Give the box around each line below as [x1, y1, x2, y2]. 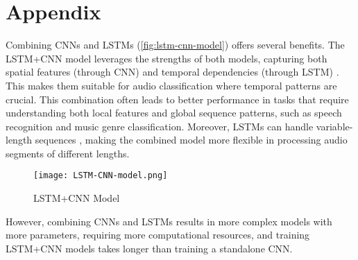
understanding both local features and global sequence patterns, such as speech [6, 105, 342, 120]
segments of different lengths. [6, 146, 130, 160]
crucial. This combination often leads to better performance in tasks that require [6, 92, 349, 106]
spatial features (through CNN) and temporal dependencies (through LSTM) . [6, 64, 339, 79]
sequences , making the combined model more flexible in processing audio [35, 132, 348, 147]
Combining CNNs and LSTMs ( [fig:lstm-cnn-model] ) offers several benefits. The [6, 37, 345, 52]
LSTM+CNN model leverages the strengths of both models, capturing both [6, 51, 327, 65]
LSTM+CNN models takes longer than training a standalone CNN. [6, 241, 293, 255]
